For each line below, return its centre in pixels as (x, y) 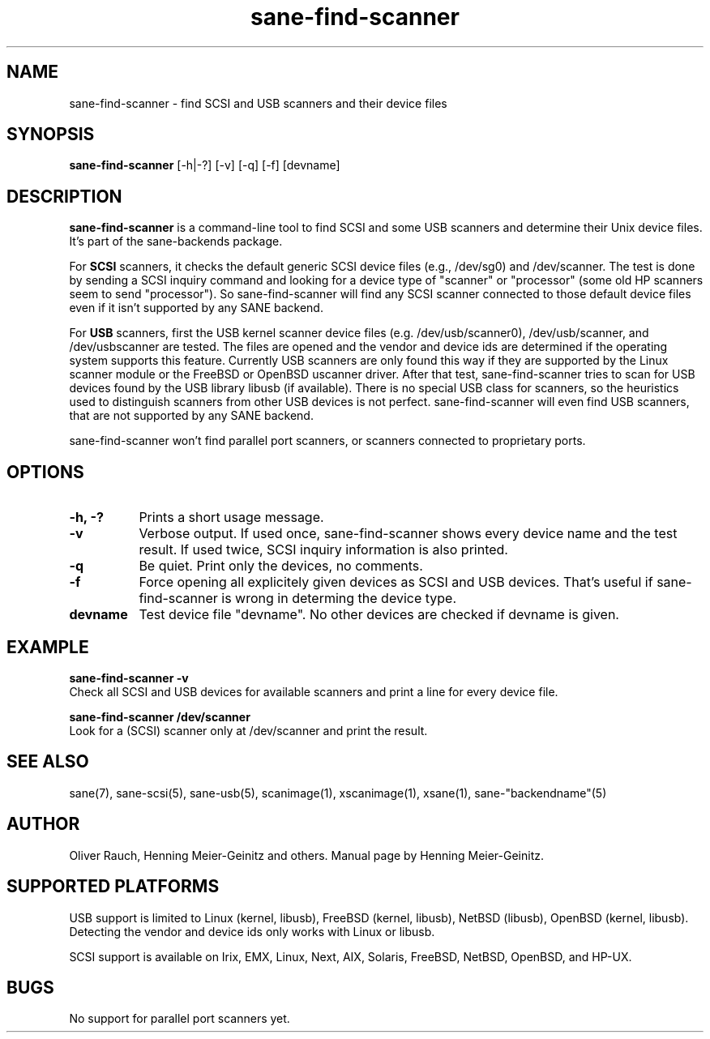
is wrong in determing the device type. (339, 599)
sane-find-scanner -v (129, 678)
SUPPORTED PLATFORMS (113, 887)
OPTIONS (45, 472)
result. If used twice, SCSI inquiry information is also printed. (323, 550)
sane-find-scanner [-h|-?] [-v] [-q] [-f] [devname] (205, 165)
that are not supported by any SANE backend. (191, 416)
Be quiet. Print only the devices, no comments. (281, 566)
